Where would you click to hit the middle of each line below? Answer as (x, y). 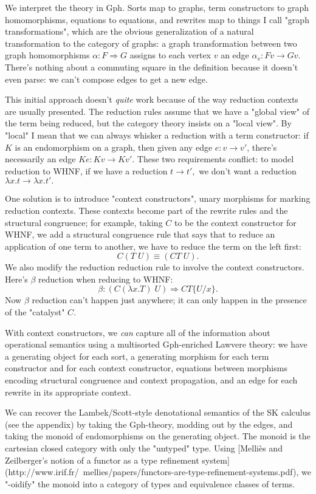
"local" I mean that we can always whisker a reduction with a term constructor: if (157, 135)
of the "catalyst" (35, 312)
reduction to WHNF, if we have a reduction (86, 170)
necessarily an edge (40, 159)
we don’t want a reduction (248, 170)
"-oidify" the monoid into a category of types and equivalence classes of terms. (150, 483)
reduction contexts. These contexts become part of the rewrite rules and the (146, 210)
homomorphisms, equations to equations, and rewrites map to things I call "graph (157, 19)
